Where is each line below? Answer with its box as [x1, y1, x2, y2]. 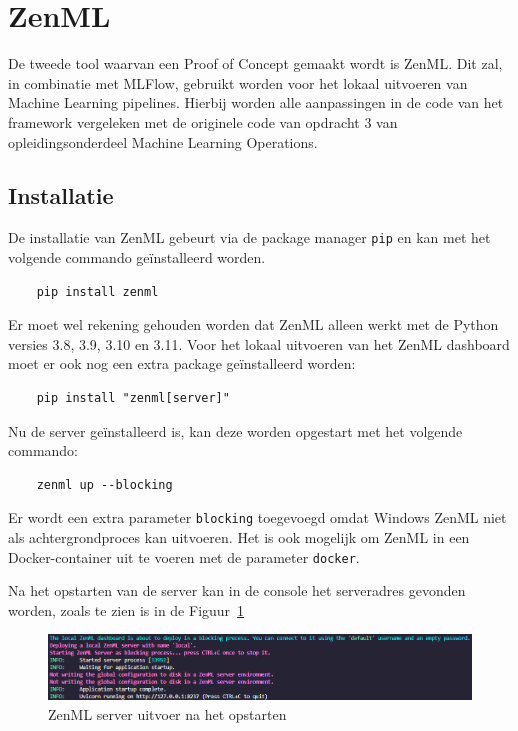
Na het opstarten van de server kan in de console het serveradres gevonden [8, 580, 466, 601]
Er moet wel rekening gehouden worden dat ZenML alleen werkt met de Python [8, 314, 499, 335]
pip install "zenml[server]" [36, 390, 230, 405]
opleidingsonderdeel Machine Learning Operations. [8, 131, 318, 152]
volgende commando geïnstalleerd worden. [8, 246, 266, 267]
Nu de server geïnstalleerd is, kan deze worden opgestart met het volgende [8, 420, 463, 441]
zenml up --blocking [36, 477, 173, 492]
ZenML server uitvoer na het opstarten [48, 703, 287, 724]
